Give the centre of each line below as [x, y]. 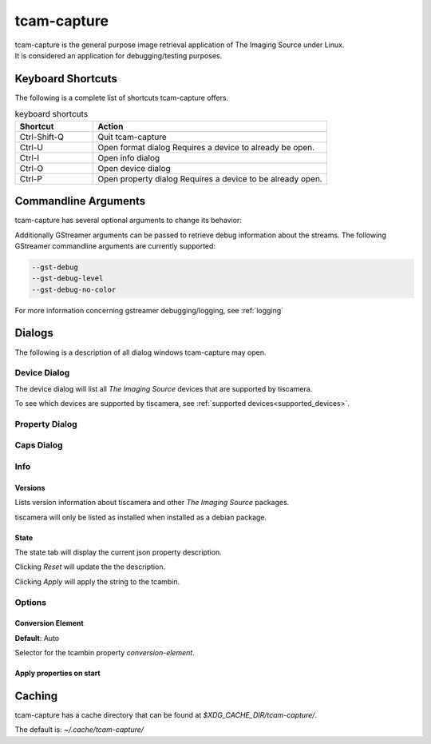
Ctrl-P [31, 178]
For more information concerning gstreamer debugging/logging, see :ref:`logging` [149, 310]
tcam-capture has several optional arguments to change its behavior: [129, 221]
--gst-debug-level [67, 279]
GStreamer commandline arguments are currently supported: [115, 246]
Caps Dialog [39, 445]
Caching [36, 696]
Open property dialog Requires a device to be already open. [210, 178]
